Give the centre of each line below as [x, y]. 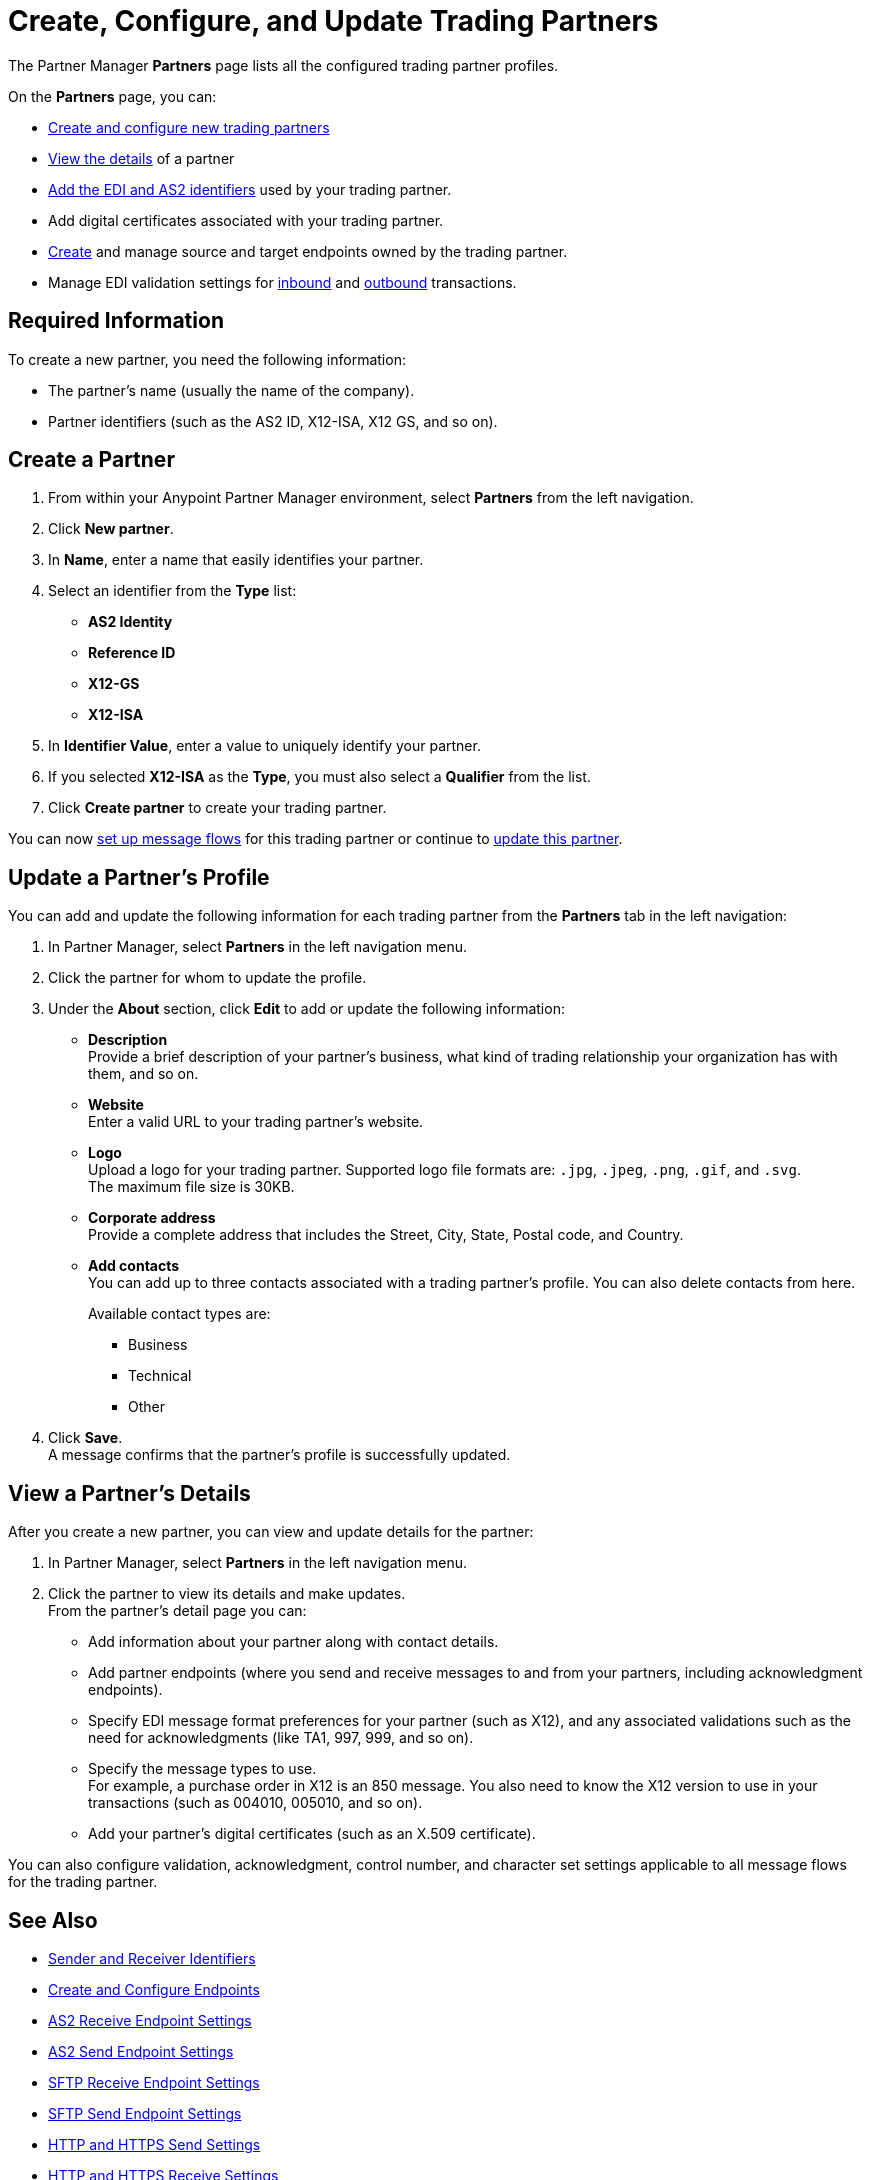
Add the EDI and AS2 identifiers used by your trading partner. [250, 189]
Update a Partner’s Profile [139, 877]
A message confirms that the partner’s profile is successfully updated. [279, 1455]
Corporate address [152, 1218]
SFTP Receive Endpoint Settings [154, 2082]
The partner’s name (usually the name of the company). [231, 390]
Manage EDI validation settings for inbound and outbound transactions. [282, 282]
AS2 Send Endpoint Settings [141, 2051]
